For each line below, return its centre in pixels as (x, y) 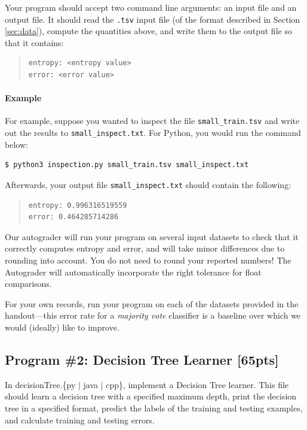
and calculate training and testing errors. (80, 420)
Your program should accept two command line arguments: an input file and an (151, 7)
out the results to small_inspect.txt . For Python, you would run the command (153, 133)
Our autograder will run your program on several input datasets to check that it (152, 236)
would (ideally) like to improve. (62, 327)
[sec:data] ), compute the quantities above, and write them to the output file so (148, 31)
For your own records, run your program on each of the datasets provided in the (152, 303)
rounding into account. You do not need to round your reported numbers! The (148, 260)
